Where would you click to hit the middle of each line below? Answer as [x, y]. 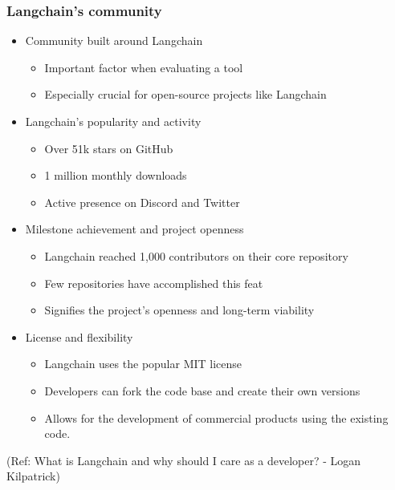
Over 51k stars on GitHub [109, 148]
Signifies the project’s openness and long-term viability [179, 310]
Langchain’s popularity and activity [113, 121]
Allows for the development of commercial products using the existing [216, 417]
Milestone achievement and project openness [134, 229]
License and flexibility [79, 336]
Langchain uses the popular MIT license [143, 364]
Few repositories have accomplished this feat [154, 283]
